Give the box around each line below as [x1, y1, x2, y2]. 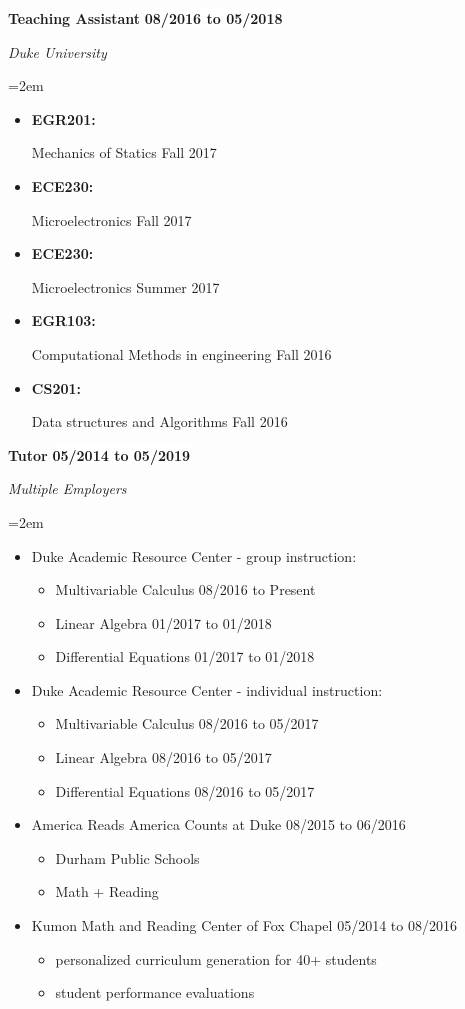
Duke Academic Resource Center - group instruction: [31, 545, 357, 566]
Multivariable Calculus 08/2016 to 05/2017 [55, 713, 319, 734]
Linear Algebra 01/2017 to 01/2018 [55, 612, 272, 633]
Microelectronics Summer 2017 [31, 276, 220, 297]
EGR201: [31, 108, 96, 129]
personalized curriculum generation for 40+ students [55, 948, 377, 969]
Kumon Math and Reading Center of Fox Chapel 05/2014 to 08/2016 [31, 915, 457, 936]
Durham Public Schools [55, 847, 200, 868]
